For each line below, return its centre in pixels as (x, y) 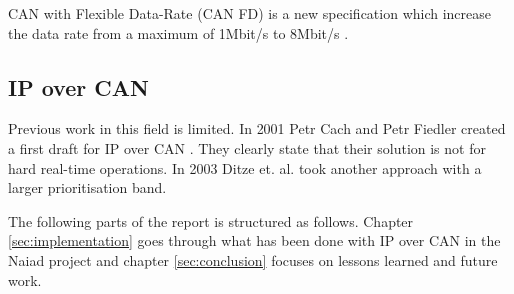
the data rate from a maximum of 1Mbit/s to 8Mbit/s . (178, 32)
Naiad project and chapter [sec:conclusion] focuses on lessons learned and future (253, 259)
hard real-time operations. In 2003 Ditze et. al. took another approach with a (245, 167)
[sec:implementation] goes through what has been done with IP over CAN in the (254, 240)
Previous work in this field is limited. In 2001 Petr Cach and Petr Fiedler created (257, 128)
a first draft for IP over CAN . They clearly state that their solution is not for (247, 147)
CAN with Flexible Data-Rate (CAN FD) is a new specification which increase (250, 13)
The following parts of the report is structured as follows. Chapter (211, 220)
